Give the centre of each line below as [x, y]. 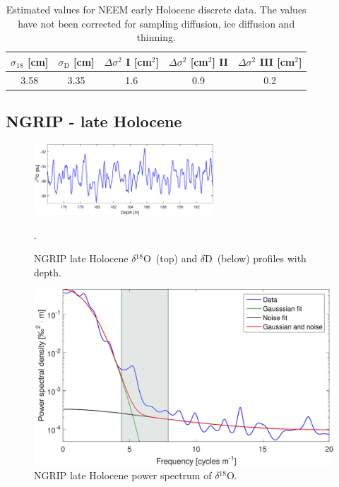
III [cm [277, 61]
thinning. [156, 37]
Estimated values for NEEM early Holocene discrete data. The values [156, 9]
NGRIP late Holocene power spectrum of [123, 475]
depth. [48, 272]
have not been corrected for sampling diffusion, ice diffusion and [156, 23]
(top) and [177, 258]
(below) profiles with [262, 258]
